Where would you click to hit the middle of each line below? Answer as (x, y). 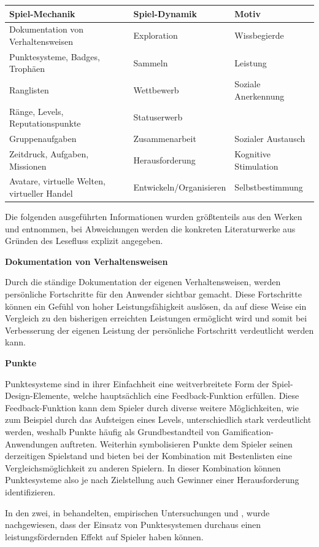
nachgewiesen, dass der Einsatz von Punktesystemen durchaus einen (133, 525)
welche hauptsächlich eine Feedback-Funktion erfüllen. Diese (186, 395)
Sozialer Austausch (270, 139)
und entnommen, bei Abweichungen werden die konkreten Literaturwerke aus (150, 228)
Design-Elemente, (38, 395)
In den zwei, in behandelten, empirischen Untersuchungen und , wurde (137, 512)
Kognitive (253, 153)
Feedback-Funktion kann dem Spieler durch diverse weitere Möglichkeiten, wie (152, 407)
